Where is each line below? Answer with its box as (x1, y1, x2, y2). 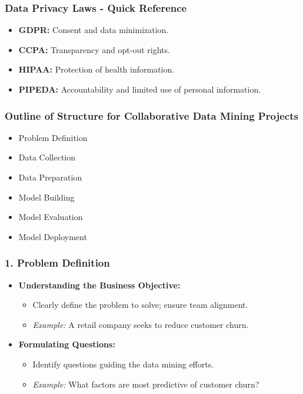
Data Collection (18, 151, 76, 163)
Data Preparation (18, 171, 82, 183)
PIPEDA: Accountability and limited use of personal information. (18, 83, 261, 95)
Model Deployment (18, 230, 87, 242)
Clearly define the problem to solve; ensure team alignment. (32, 298, 248, 311)
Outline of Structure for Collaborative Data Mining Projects (5, 108, 298, 123)
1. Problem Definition (5, 255, 110, 270)
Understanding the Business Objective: (18, 278, 181, 291)
